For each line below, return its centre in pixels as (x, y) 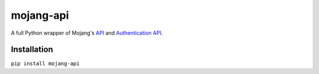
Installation (32, 50)
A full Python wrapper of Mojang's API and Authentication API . (87, 33)
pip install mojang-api (45, 64)
